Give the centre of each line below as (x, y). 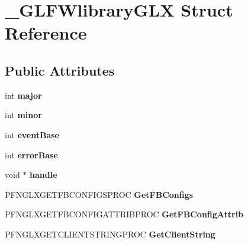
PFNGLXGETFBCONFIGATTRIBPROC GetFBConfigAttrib (124, 214)
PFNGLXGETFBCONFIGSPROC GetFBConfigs (99, 194)
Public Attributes (60, 70)
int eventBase (32, 134)
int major (23, 95)
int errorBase (31, 154)
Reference (46, 33)
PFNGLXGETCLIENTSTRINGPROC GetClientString (110, 234)
